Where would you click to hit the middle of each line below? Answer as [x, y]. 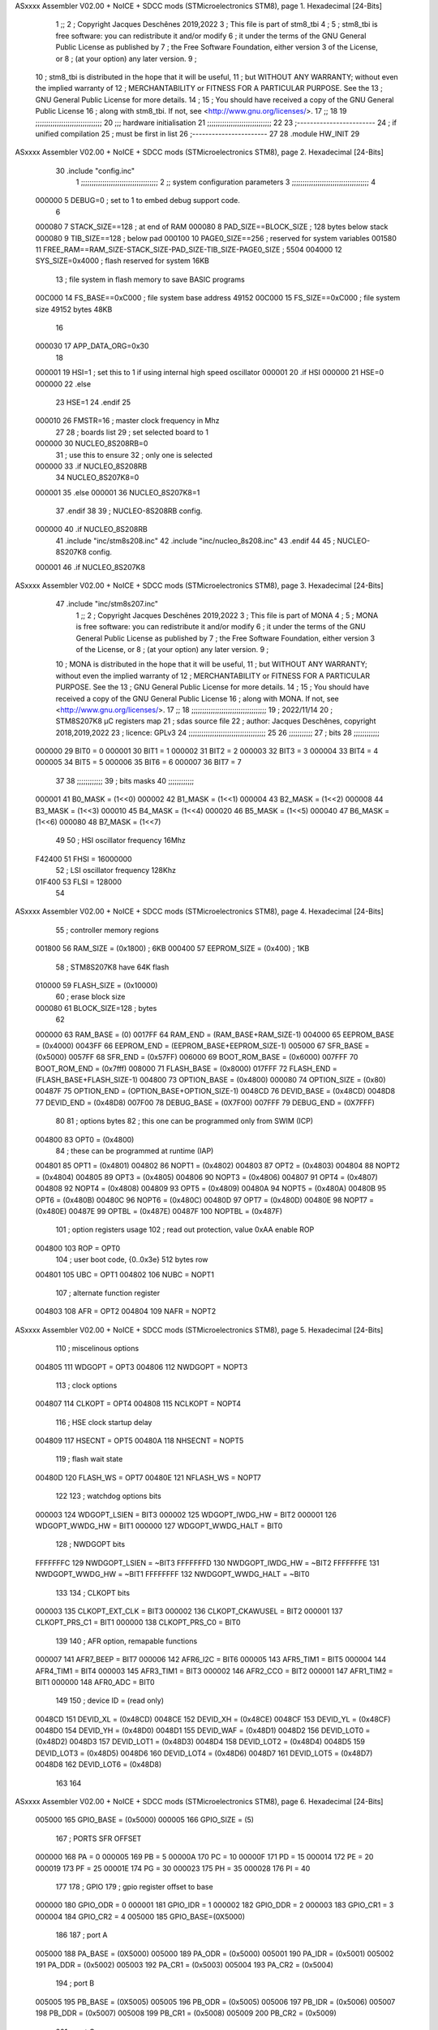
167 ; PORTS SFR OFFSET [99, 1838]
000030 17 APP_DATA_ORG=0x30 [92, 346]
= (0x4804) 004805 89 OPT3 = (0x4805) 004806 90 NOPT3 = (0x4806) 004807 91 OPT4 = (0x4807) [207, 1177]
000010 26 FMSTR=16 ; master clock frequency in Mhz [127, 421]
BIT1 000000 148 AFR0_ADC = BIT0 [95, 1682]
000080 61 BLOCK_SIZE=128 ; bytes [96, 1008]
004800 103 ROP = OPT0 [78, 1248]
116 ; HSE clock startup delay [104, 1422]
